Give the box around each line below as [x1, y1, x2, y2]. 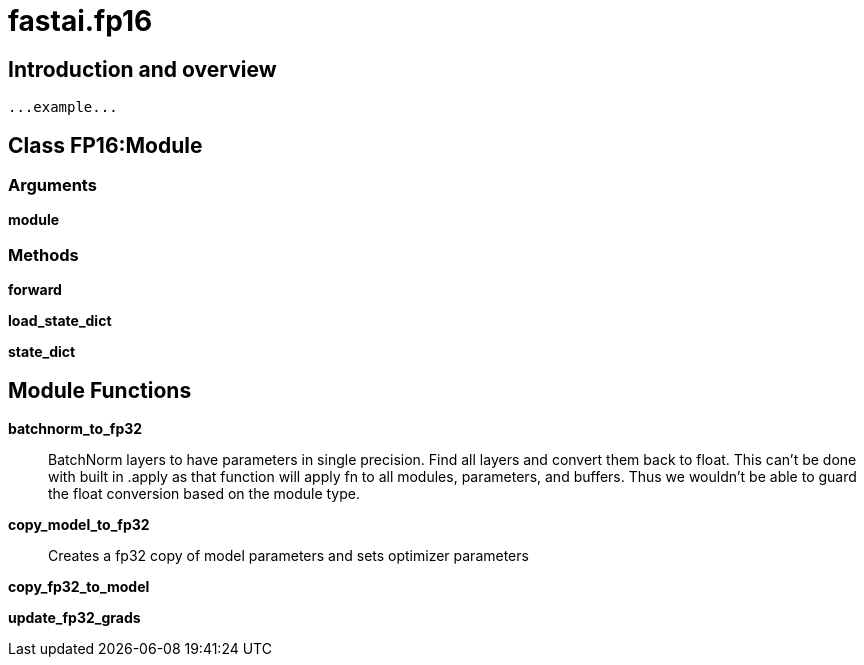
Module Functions [8, 377, 192, 403]
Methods [8, 244, 79, 265]
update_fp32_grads [8, 608, 141, 626]
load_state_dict [8, 312, 112, 330]
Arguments [8, 175, 97, 196]
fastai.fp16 [8, 4, 153, 38]
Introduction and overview [8, 56, 277, 82]
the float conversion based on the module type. [48, 484, 360, 502]
